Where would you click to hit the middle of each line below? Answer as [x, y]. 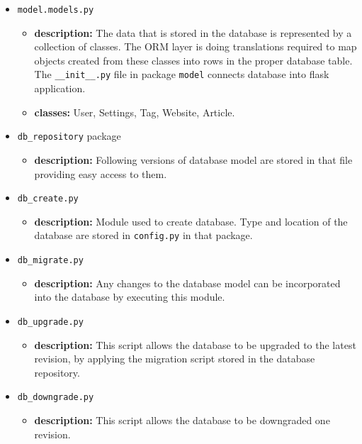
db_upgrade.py [50, 322]
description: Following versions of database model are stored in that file [193, 159]
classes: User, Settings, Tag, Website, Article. [135, 112]
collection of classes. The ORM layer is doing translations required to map [196, 46]
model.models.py [56, 10]
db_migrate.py [50, 261]
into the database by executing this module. [130, 297]
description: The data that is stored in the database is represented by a [193, 32]
